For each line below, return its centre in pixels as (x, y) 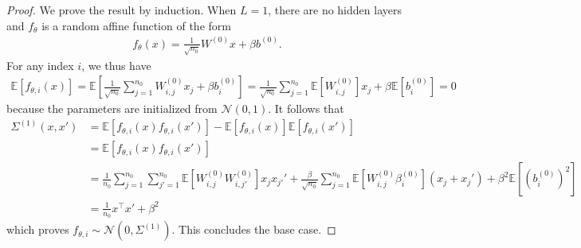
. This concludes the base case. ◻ (254, 229)
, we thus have (116, 65)
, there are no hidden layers (335, 10)
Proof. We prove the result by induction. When (122, 10)
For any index (40, 65)
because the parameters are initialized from (112, 108)
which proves (38, 229)
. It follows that (306, 108)
